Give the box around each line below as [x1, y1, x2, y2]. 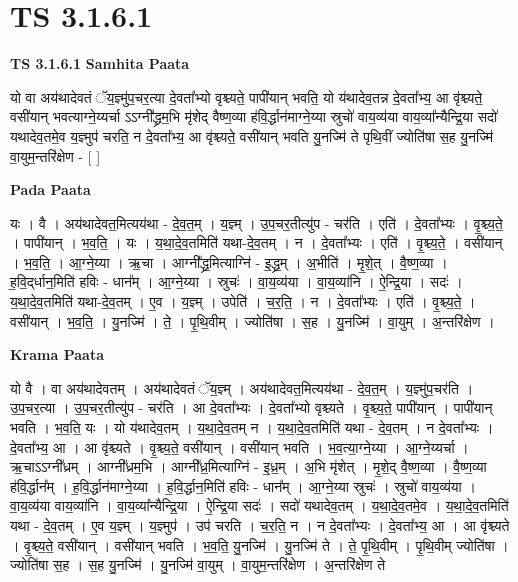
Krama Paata [10, 344, 104, 365]
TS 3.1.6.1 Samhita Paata [10, 53, 190, 74]
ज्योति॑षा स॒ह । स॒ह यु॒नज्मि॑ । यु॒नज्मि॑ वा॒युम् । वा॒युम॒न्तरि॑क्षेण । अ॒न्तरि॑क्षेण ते [10, 554, 386, 575]
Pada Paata [10, 179, 91, 200]
